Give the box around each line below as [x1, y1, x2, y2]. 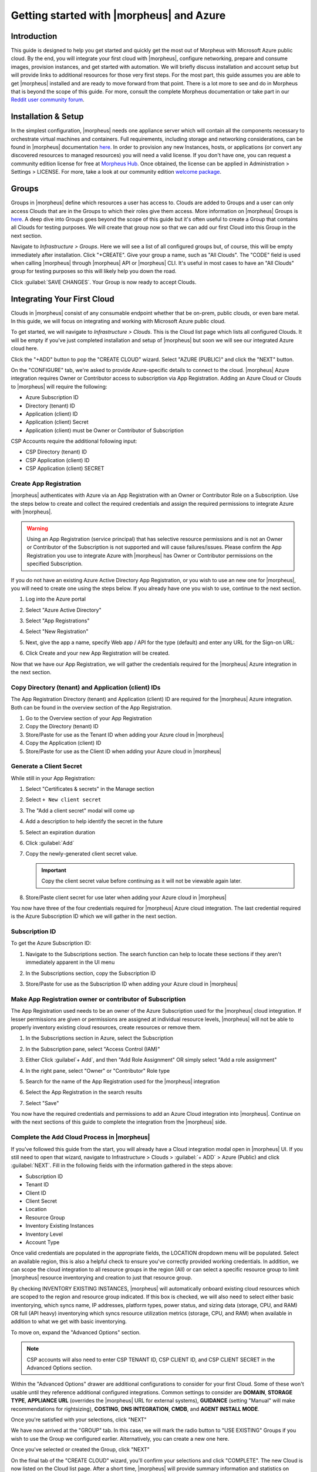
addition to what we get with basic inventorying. [11, 1318, 127, 1325]
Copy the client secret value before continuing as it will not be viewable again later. [41, 877, 242, 884]
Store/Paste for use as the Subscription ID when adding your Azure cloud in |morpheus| [25, 980, 238, 987]
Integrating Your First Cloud [11, 294, 114, 304]
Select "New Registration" [25, 628, 89, 635]
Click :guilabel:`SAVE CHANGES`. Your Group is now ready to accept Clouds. [11, 279, 197, 286]
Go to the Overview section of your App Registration [25, 714, 152, 721]
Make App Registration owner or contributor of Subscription [11, 995, 186, 1003]
